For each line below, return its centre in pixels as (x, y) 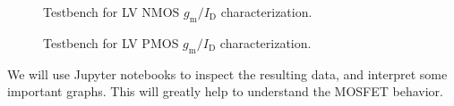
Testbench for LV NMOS (111, 12)
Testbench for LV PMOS (111, 42)
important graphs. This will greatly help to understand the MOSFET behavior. (226, 91)
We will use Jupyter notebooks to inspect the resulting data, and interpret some (227, 73)
